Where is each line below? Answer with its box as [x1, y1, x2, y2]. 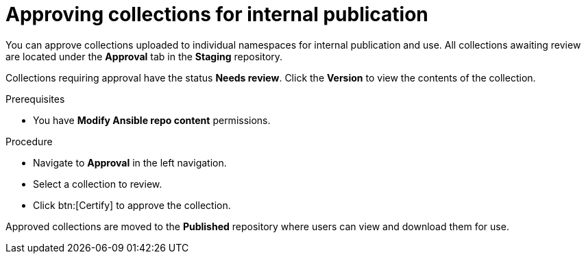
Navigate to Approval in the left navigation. [33, 156, 227, 169]
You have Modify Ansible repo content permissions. [33, 114, 271, 126]
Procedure [5, 135, 53, 147]
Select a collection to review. [33, 177, 162, 190]
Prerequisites [5, 92, 65, 105]
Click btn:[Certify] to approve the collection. [33, 199, 231, 211]
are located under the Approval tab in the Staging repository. [5, 50, 283, 62]
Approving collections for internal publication [5, 3, 428, 26]
